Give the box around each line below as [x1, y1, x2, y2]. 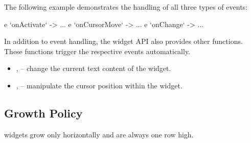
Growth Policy [4, 105, 83, 121]
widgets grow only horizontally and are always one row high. [4, 129, 194, 139]
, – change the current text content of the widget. [16, 63, 171, 74]
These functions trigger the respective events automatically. [4, 45, 191, 56]
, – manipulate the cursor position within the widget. [16, 80, 182, 90]
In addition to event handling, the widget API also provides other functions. [4, 36, 243, 46]
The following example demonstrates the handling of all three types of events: [4, 2, 247, 12]
